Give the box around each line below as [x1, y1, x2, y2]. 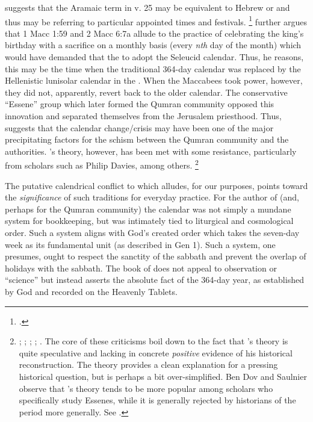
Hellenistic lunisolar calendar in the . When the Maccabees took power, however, [5, 74, 303, 87]
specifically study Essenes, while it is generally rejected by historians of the [19, 394, 296, 406]
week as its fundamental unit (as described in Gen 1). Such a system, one [5, 238, 276, 250]
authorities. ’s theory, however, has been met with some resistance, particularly [5, 144, 297, 157]
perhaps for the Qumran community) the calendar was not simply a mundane [5, 202, 291, 215]
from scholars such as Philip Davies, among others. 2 [5, 157, 199, 172]
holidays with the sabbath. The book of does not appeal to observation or [5, 261, 277, 274]
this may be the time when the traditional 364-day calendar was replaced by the [5, 62, 301, 75]
